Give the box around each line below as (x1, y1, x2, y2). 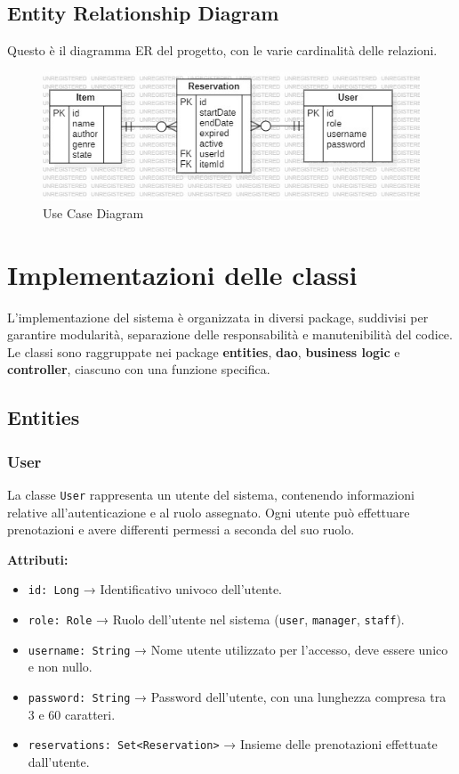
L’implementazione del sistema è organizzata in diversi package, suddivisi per (7, 307, 429, 326)
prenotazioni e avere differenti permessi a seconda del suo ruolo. (7, 520, 355, 539)
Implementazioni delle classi (7, 256, 358, 292)
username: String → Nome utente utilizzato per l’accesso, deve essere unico (28, 640, 448, 658)
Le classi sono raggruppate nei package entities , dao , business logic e (7, 342, 400, 361)
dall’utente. (28, 752, 90, 770)
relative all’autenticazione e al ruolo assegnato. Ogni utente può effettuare (7, 502, 410, 521)
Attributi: (7, 550, 68, 568)
